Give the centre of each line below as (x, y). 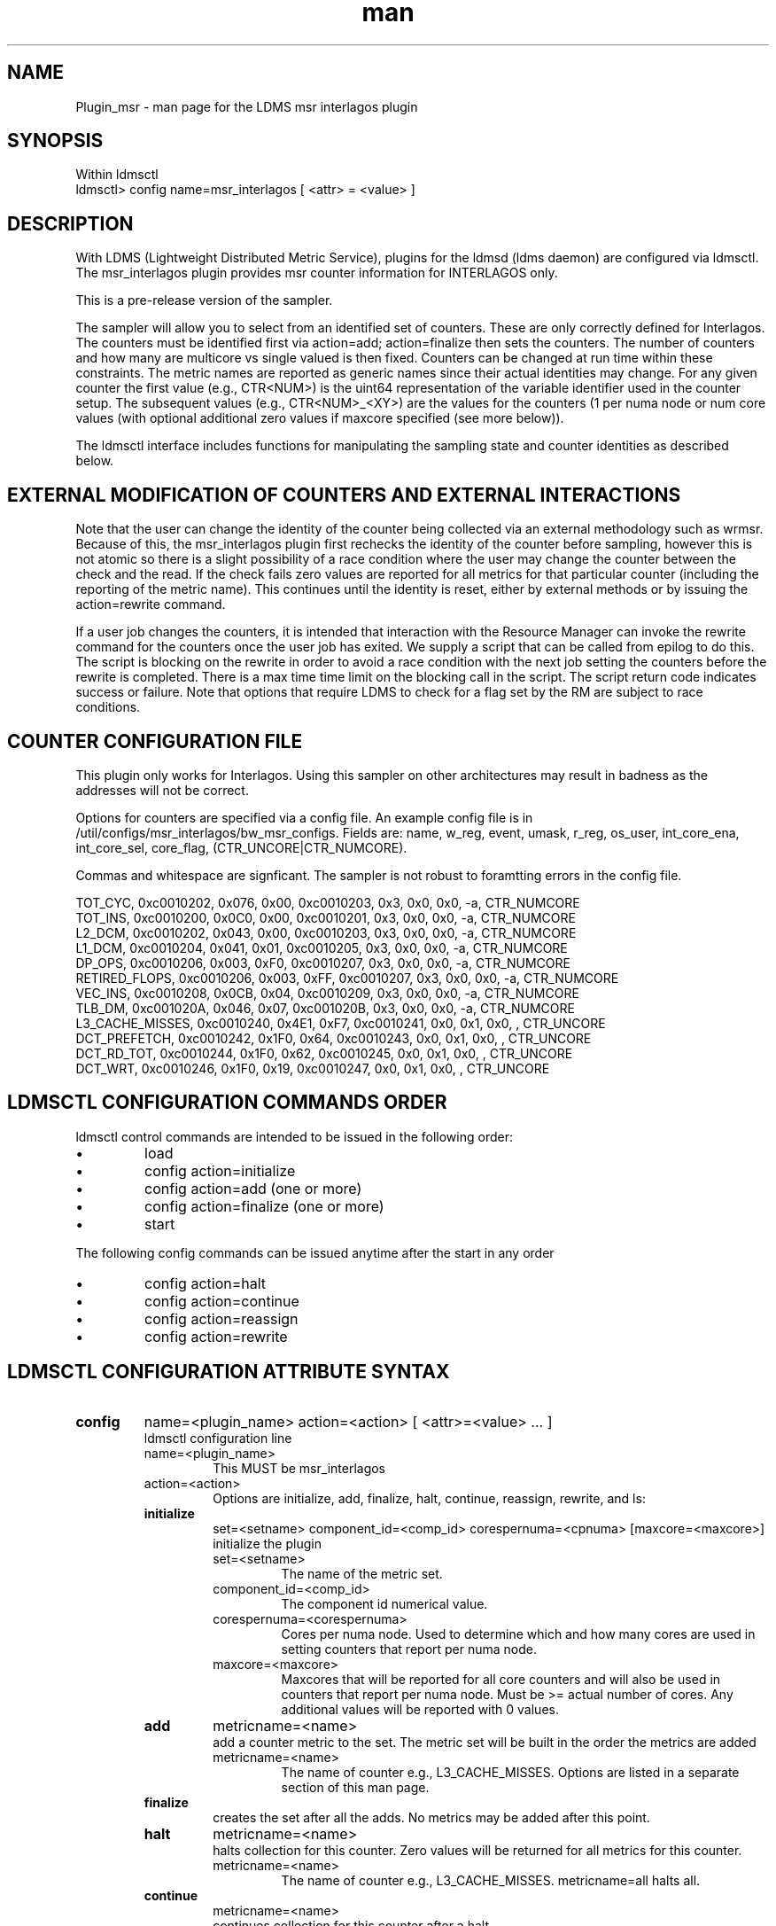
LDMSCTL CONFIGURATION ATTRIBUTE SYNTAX (229, 1372)
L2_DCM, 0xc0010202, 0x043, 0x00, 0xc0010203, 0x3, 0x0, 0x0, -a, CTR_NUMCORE (326, 932)
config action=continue (222, 1301)
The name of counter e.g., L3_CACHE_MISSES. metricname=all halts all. (491, 1880)
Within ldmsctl (117, 175)
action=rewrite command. (151, 604)
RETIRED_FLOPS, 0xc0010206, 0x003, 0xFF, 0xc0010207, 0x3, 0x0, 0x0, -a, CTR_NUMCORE (347, 978)
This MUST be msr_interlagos (299, 1468)
